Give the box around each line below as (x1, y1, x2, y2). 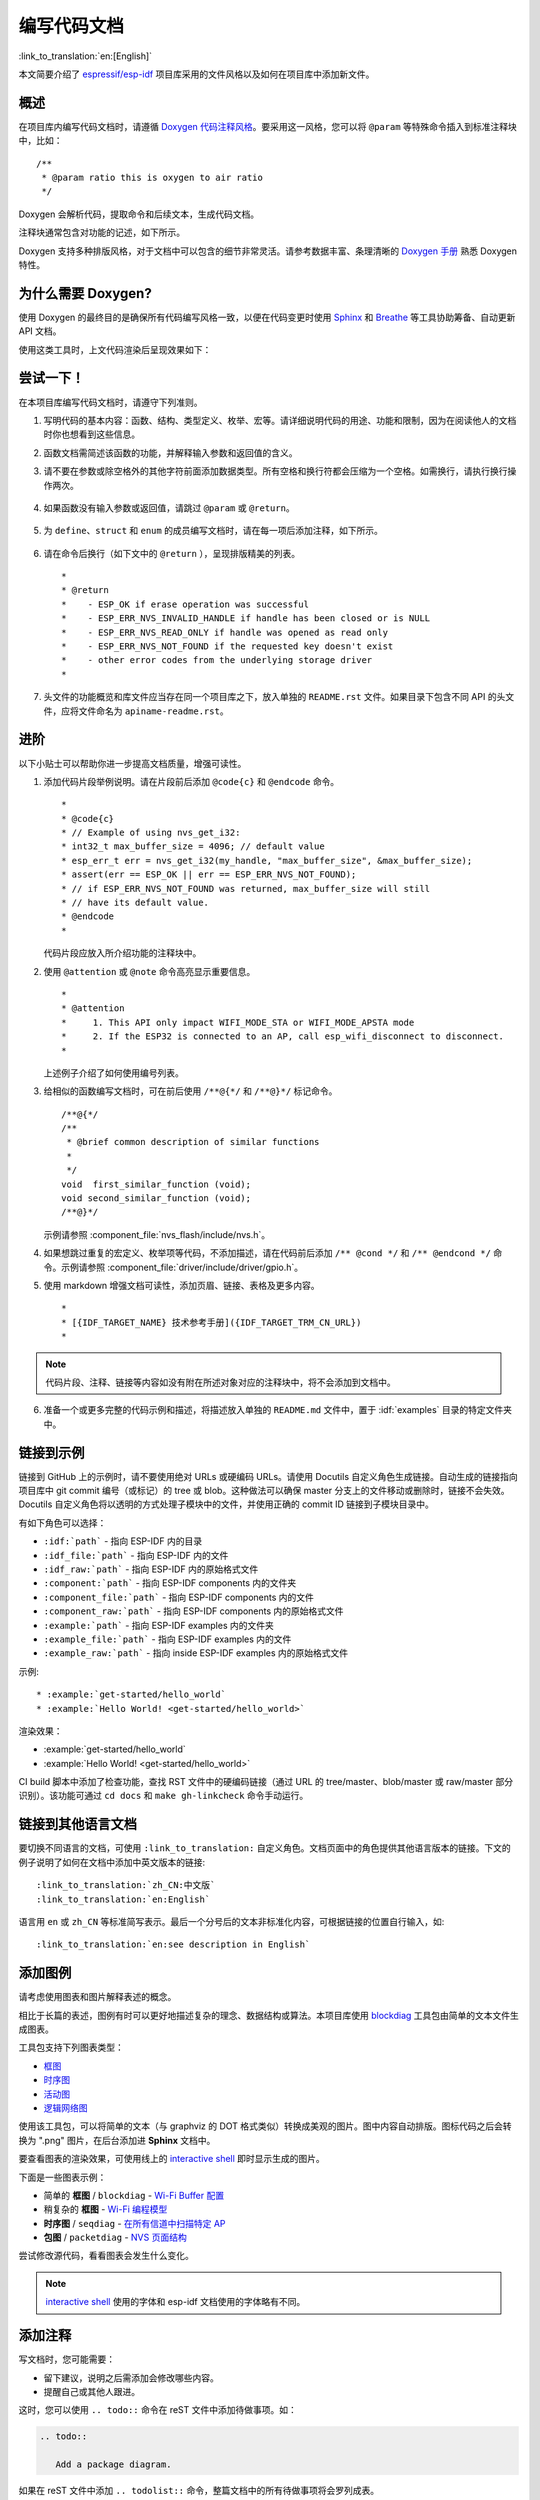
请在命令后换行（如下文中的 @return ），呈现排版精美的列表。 (43, 547, 300, 559)
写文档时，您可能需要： (18, 2353, 115, 2365)
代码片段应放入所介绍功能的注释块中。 (43, 947, 202, 959)
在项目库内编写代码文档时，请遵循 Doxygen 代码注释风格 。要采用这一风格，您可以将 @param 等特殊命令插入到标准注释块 (18, 120, 517, 132)
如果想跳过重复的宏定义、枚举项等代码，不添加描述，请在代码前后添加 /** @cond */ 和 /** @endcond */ (43, 1247, 492, 1259)
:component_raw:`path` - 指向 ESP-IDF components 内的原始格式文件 (43, 1605, 344, 1617)
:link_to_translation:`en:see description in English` (36, 1939, 311, 1950)
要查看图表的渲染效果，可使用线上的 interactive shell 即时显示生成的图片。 (18, 2153, 325, 2165)
